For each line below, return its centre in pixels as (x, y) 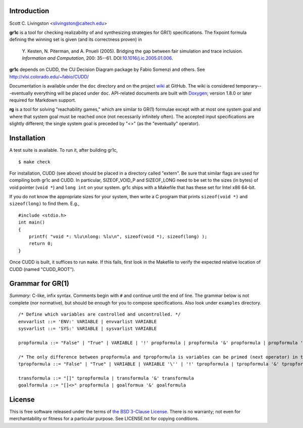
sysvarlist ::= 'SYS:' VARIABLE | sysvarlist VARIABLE (88, 329)
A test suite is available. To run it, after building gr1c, (64, 150)
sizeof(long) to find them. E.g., (44, 204)
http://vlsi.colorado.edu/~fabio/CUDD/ (49, 76)
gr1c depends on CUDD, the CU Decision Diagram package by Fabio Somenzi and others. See (107, 70)
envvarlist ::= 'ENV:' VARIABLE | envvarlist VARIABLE (88, 322)
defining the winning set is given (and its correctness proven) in (76, 39)
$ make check (34, 162)
